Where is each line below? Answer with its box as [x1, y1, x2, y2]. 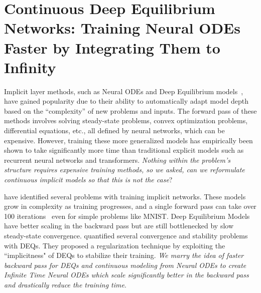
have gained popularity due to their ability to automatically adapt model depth [4, 96, 249, 106]
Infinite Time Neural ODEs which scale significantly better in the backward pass [4, 269, 249, 280]
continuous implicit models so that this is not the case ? [4, 174, 173, 185]
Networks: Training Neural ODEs [4, 18, 240, 38]
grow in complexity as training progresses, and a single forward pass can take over [4, 201, 256, 211]
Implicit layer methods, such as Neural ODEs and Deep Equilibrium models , [4, 86, 243, 96]
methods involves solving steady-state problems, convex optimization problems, [4, 115, 248, 126]
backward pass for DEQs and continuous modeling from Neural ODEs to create [4, 259, 246, 270]
